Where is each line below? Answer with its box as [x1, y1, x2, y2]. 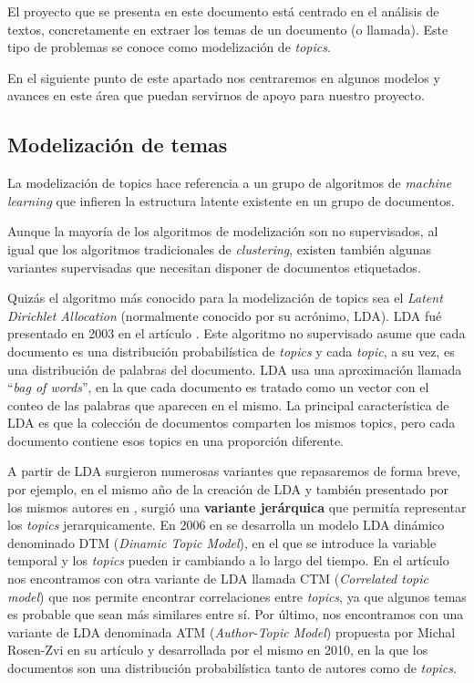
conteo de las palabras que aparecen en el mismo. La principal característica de [7, 395, 449, 414]
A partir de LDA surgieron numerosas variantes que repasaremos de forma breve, [7, 461, 461, 481]
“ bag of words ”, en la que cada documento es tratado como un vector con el [7, 378, 429, 397]
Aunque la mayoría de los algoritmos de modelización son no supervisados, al [7, 222, 438, 241]
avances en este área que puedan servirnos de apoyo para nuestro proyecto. [7, 86, 425, 105]
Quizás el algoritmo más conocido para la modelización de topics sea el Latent [7, 288, 443, 307]
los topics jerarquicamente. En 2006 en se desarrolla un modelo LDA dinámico [7, 515, 445, 534]
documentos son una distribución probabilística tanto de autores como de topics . [7, 658, 457, 678]
